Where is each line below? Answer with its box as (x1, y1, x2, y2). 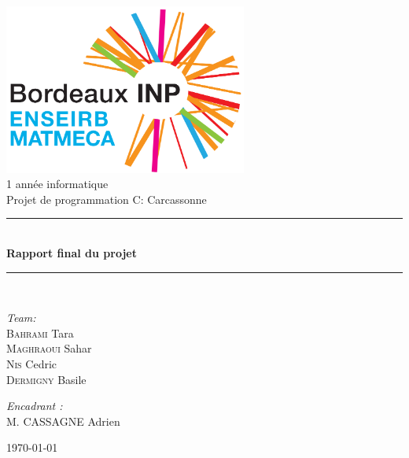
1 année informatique (6, 175, 109, 192)
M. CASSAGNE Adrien (6, 412, 120, 429)
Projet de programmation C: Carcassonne (6, 190, 207, 207)
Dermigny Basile (6, 371, 87, 387)
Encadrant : (6, 397, 63, 414)
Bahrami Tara (6, 324, 74, 341)
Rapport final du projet (6, 244, 137, 260)
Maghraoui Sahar (6, 340, 92, 356)
